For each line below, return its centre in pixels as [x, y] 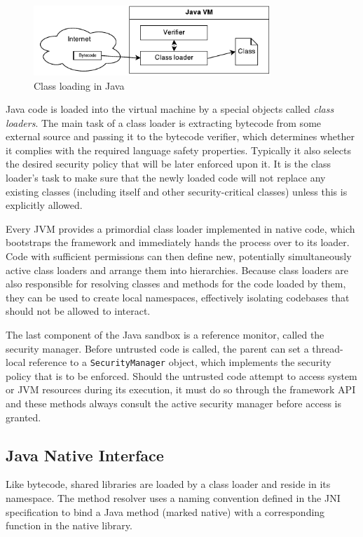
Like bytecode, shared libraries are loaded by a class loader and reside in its [168, 484]
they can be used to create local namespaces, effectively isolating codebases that [178, 297]
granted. [23, 417]
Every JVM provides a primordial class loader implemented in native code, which [180, 228]
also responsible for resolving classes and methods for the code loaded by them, [176, 284]
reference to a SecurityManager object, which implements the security [180, 362]
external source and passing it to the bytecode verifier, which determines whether [180, 136]
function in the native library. [69, 525]
